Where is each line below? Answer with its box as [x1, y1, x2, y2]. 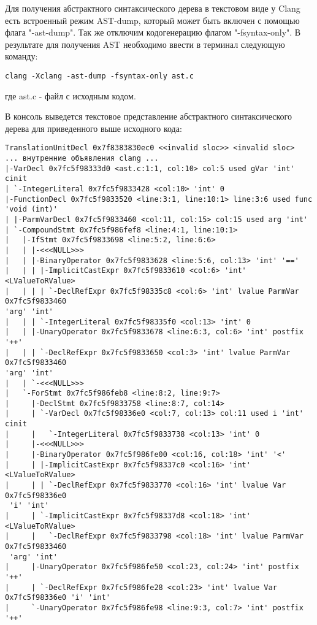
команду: [5, 50, 38, 63]
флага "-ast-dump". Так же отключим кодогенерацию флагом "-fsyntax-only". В [5, 26, 301, 39]
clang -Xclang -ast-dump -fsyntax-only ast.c [5, 71, 194, 80]
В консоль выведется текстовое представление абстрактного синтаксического [5, 110, 292, 123]
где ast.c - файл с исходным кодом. [5, 89, 136, 102]
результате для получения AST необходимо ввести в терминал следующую [5, 37, 285, 50]
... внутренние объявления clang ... [5, 154, 159, 163]
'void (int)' [5, 205, 58, 214]
